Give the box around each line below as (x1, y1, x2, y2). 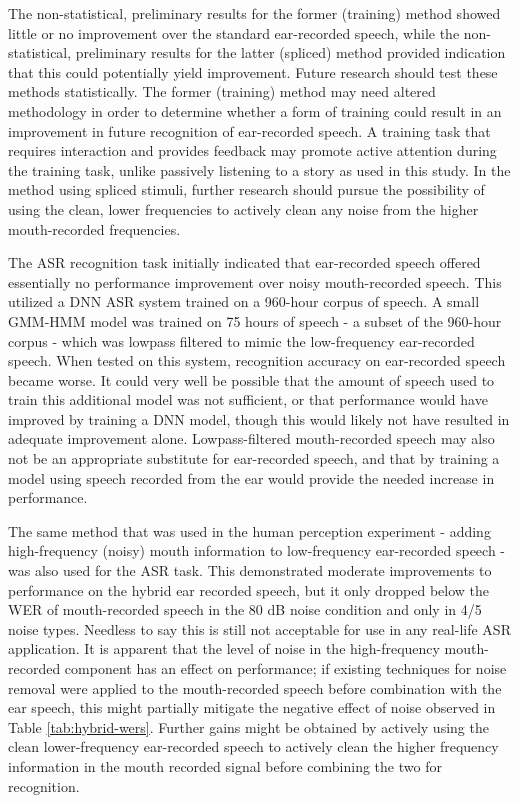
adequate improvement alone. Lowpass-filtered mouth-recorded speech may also (8, 428, 495, 449)
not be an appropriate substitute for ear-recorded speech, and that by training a (8, 448, 500, 469)
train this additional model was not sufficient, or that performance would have (8, 389, 488, 410)
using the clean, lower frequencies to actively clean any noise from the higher (8, 198, 479, 219)
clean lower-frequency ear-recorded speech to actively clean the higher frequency (8, 736, 499, 757)
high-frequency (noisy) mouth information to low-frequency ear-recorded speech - (8, 540, 506, 561)
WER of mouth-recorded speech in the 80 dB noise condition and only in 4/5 (8, 599, 482, 620)
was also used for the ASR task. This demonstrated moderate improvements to (8, 560, 492, 581)
